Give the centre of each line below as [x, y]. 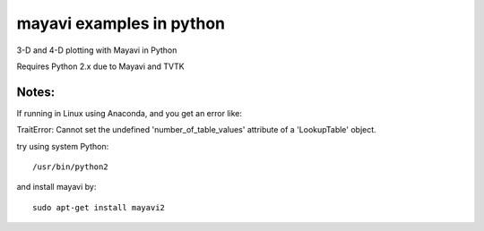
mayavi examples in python [121, 23]
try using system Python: [63, 146]
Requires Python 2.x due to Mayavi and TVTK [100, 66]
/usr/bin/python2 [70, 167]
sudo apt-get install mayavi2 [99, 207]
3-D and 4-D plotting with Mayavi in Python [97, 50]
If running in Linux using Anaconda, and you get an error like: [129, 113]
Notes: [36, 92]
